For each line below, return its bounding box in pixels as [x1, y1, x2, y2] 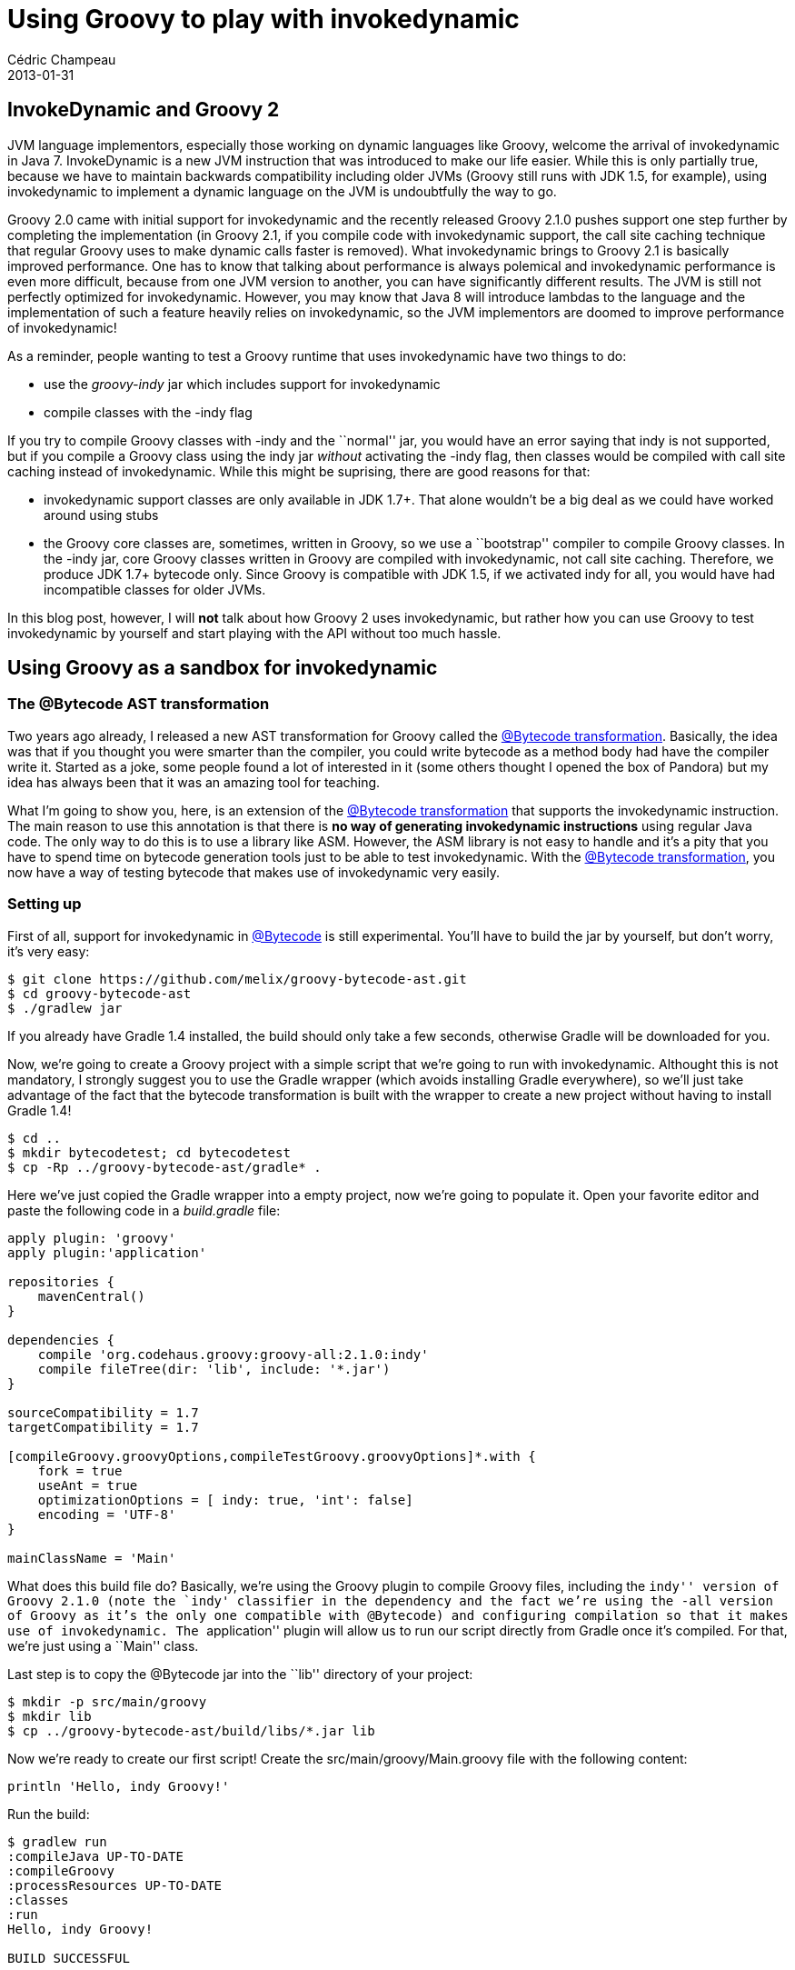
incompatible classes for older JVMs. [44, 581, 266, 597]
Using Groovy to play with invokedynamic [7, 4, 520, 35]
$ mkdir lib [7, 1708, 92, 1724]
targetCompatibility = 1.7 [7, 1419, 199, 1435]
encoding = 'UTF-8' [37, 1506, 176, 1522]
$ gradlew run [7, 1834, 107, 1849]
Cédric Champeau [7, 51, 116, 67]
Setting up [7, 895, 82, 914]
